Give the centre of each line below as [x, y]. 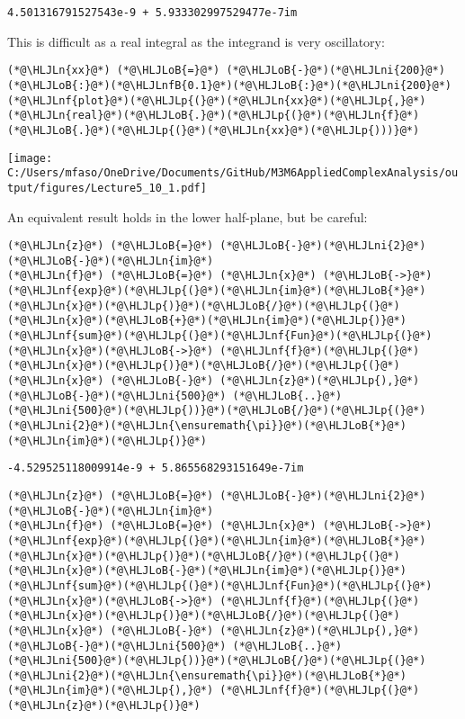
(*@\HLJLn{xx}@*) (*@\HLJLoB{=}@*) [114, 71]
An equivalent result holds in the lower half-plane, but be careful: [188, 216]
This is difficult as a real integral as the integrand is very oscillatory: [196, 41]
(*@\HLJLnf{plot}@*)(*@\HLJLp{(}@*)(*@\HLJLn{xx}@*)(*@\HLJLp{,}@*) [217, 100]
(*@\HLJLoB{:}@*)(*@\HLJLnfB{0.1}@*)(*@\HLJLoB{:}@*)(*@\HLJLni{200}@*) [229, 85]
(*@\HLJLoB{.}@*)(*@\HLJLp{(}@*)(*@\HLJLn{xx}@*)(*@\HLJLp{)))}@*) [214, 130]
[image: [30, 158]
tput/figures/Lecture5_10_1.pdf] [107, 188]
